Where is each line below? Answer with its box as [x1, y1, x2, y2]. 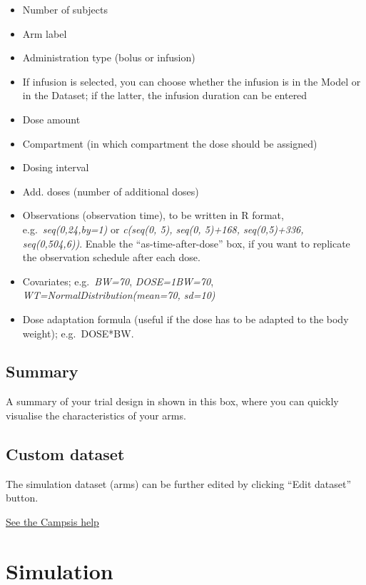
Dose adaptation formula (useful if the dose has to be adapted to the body [22, 311, 349, 326]
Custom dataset [6, 442, 125, 464]
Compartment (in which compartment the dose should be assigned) [22, 136, 317, 151]
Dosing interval [22, 160, 89, 175]
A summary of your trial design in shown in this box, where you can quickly [6, 394, 339, 409]
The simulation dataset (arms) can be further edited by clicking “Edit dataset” [6, 476, 352, 491]
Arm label [22, 26, 67, 41]
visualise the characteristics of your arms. [6, 407, 186, 422]
